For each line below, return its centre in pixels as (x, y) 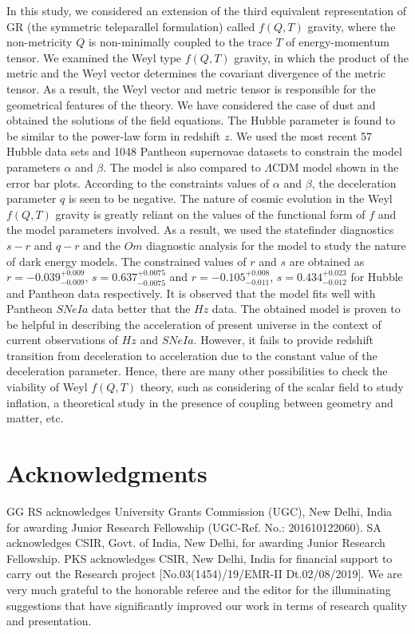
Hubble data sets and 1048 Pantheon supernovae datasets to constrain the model (204, 151)
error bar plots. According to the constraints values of (138, 182)
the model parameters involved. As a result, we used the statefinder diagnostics (200, 230)
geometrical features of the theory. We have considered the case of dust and (191, 104)
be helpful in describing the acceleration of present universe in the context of (194, 324)
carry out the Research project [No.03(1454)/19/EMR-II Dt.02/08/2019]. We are (204, 574)
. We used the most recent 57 (301, 135)
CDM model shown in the (336, 166)
